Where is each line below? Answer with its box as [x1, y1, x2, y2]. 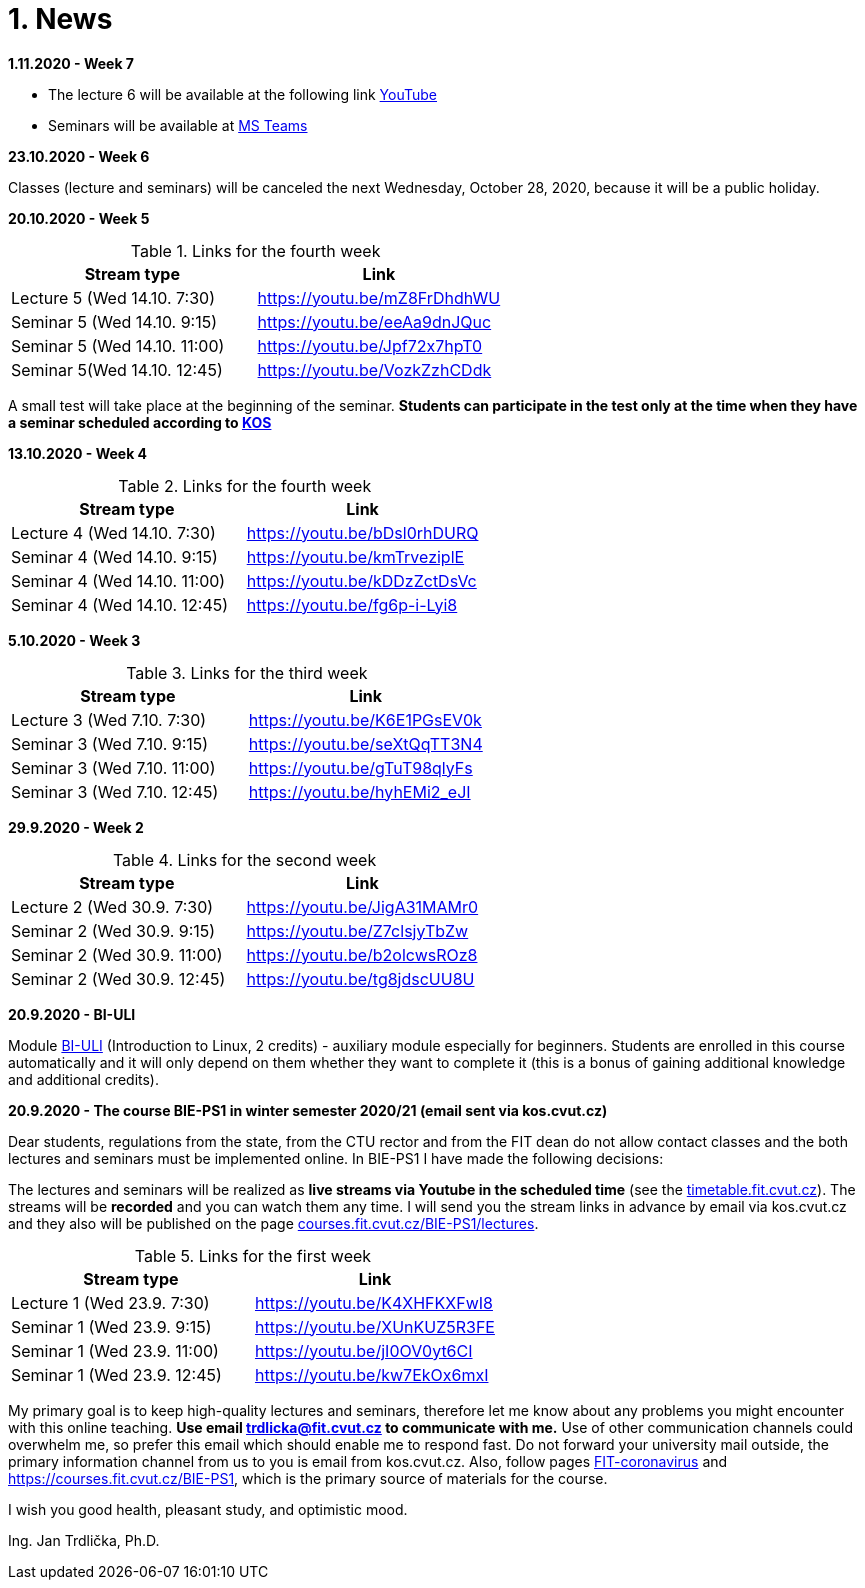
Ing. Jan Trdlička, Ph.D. [8, 1531, 160, 1549]
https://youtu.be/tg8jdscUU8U [246, 968, 475, 989]
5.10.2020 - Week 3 [8, 631, 141, 649]
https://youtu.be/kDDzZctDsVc [246, 570, 477, 591]
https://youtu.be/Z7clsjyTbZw [246, 920, 469, 941]
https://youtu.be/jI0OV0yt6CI [254, 1340, 473, 1361]
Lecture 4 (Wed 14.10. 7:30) [11, 522, 216, 543]
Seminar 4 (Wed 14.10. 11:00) [11, 570, 226, 591]
